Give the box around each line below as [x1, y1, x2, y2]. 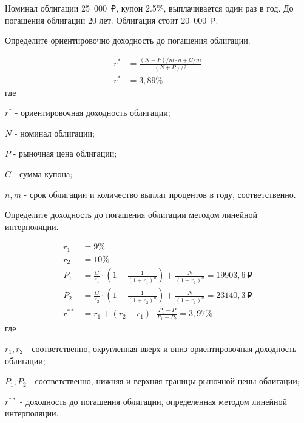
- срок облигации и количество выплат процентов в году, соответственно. [24, 188, 296, 200]
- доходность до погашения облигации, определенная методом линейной [19, 394, 287, 407]
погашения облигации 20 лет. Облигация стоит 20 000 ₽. [5, 13, 218, 26]
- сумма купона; [13, 168, 73, 180]
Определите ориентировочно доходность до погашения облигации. [5, 34, 251, 47]
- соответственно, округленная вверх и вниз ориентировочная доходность [25, 342, 297, 355]
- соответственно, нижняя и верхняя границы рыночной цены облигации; [29, 374, 300, 387]
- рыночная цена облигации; [13, 147, 117, 160]
